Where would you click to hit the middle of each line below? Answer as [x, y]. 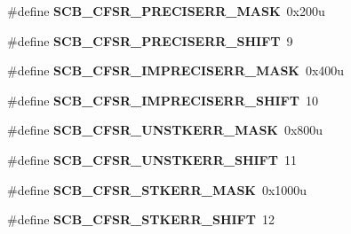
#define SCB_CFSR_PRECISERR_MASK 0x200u [166, 11]
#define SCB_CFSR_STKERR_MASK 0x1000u [157, 189]
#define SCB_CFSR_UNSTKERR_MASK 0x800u [165, 130]
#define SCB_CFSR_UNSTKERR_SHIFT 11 [152, 159]
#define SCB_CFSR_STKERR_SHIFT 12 [141, 219]
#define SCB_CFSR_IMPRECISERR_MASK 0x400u [176, 70]
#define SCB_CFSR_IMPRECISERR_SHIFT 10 [163, 100]
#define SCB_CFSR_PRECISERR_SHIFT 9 [150, 40]
